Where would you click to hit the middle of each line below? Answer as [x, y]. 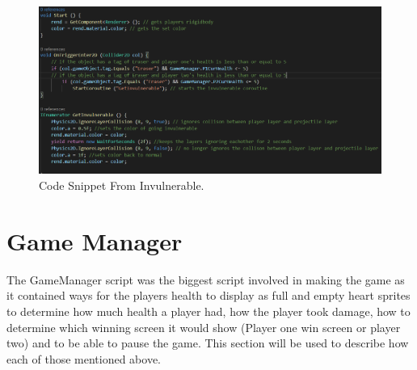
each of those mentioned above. [84, 358]
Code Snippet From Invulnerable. [122, 185]
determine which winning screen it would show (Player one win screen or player [204, 327]
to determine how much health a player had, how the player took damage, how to [208, 311]
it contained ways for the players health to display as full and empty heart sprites [208, 295]
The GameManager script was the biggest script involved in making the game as [206, 279]
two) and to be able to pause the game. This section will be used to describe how [208, 343]
